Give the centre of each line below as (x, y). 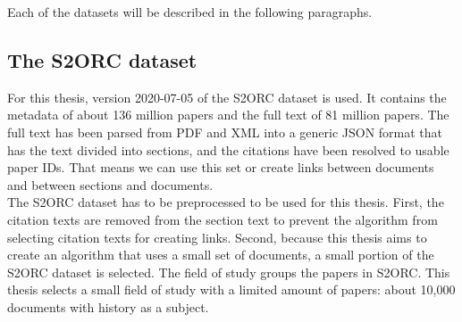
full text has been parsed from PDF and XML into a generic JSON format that (225, 132)
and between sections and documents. (110, 184)
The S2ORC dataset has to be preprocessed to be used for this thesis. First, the (226, 202)
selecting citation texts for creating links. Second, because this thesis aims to (217, 237)
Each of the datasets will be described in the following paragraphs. (190, 12)
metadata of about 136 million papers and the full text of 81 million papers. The (228, 115)
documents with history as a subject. (108, 306)
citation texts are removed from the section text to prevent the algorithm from (223, 219)
